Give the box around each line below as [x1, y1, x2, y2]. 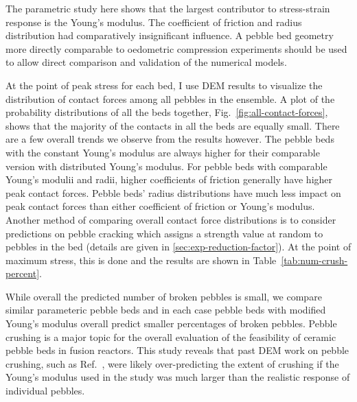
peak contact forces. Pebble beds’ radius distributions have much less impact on [5, 185, 341, 200]
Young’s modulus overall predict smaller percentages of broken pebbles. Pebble [5, 316, 337, 331]
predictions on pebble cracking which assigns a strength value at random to [5, 226, 323, 240]
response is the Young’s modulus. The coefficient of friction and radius [5, 14, 302, 29]
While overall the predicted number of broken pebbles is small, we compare [5, 289, 322, 303]
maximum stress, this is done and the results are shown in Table [5, 252, 277, 267]
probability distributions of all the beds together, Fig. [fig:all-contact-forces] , [5, 105, 328, 119]
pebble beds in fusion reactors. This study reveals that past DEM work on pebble [5, 343, 349, 357]
